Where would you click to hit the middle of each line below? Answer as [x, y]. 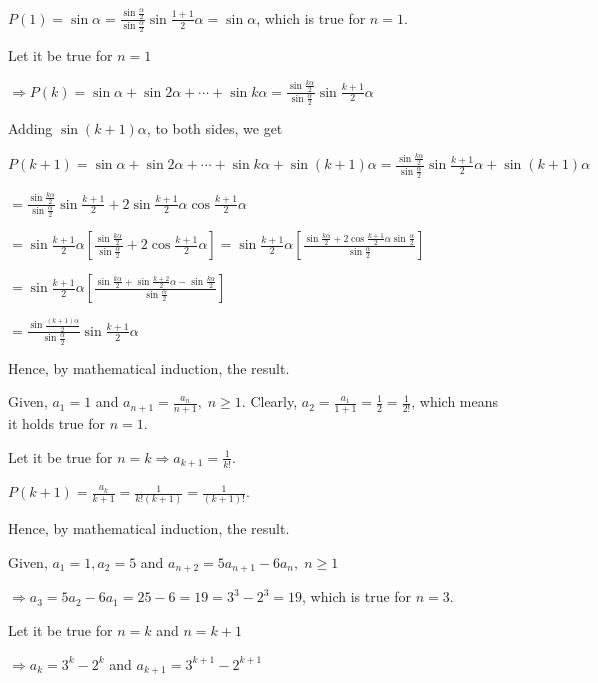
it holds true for [57, 423]
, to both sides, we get [214, 128]
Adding [30, 128]
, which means [455, 401]
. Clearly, [269, 401]
